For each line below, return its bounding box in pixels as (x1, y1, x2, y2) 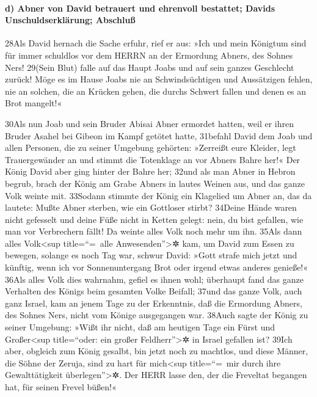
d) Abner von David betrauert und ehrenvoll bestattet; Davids (5, 1, 275, 14)
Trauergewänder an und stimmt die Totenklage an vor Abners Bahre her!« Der (5, 153, 301, 166)
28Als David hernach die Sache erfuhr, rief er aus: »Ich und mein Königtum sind (5, 37, 307, 49)
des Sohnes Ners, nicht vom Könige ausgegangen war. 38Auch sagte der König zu (5, 308, 308, 321)
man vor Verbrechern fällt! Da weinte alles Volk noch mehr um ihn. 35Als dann (5, 225, 302, 238)
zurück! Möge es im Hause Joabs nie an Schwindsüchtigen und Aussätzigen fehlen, (5, 73, 313, 86)
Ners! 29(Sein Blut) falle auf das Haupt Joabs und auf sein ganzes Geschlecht (5, 60, 294, 73)
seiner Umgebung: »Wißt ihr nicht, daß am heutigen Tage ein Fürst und (5, 321, 275, 333)
